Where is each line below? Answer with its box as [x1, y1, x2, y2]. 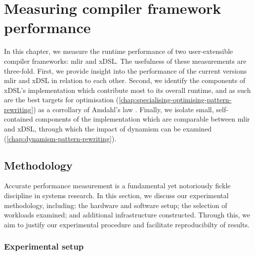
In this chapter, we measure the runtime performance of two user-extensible [4, 46, 233, 56]
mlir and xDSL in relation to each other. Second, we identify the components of [4, 75, 246, 85]
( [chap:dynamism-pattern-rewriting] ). [4, 133, 117, 143]
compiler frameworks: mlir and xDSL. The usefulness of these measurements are [4, 55, 247, 66]
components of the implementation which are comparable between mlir [35, 114, 250, 124]
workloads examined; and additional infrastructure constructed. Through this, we [4, 210, 250, 220]
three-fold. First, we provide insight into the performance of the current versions [4, 65, 247, 76]
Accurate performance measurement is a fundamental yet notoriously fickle [4, 180, 231, 191]
